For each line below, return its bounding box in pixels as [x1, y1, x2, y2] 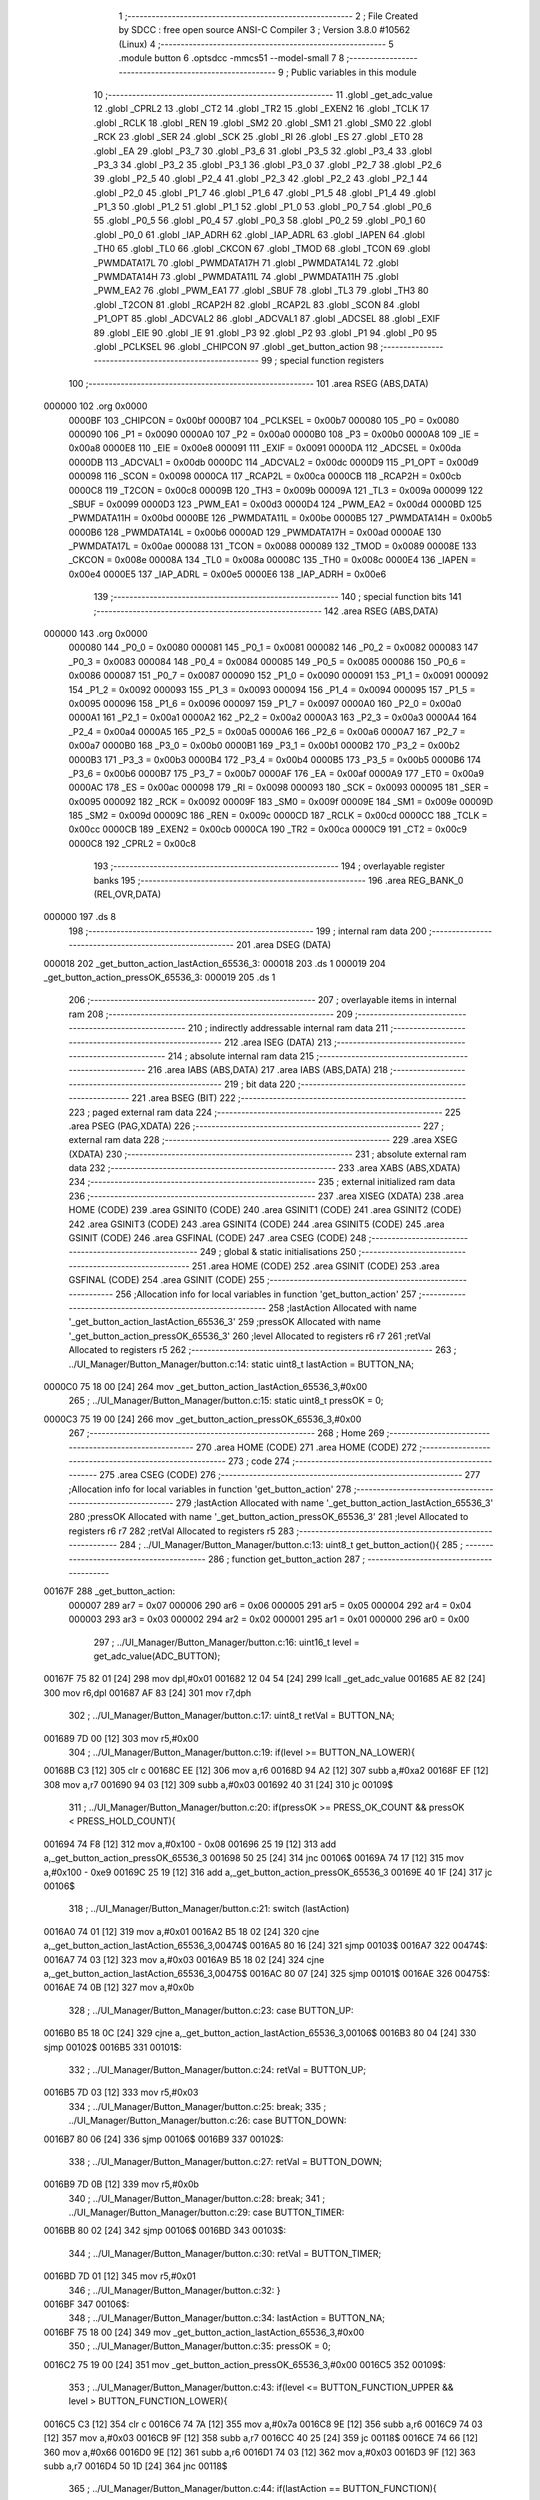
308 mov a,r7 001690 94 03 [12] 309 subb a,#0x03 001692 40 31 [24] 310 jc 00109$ [43, 1778, 394, 1790]
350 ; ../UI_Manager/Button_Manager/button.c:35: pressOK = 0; [68, 2340, 331, 2352]
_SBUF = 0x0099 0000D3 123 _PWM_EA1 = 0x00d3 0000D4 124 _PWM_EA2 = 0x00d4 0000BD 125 [68, 498, 482, 510]
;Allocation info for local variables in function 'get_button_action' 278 [68, 1483, 352, 1495]
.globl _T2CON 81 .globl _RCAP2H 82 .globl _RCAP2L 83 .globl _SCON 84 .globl [93, 298, 420, 310]
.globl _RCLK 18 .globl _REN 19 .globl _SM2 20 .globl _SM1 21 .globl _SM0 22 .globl [93, 116, 432, 129]
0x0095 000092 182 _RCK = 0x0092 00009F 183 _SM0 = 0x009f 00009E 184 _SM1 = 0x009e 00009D [68, 795, 494, 807]
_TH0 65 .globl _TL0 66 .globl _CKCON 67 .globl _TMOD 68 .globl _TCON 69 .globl [93, 243, 431, 255]
